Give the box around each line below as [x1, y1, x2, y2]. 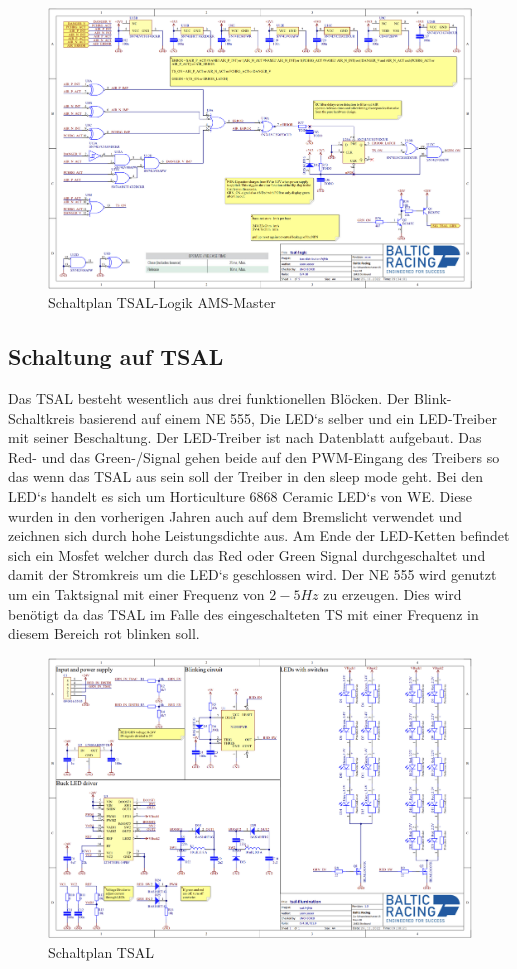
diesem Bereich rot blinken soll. [8, 623, 200, 644]
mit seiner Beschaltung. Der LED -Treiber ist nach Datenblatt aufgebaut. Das [8, 427, 482, 448]
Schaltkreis [8, 407, 75, 428]
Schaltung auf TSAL [8, 341, 224, 372]
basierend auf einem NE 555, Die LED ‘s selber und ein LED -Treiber [78, 407, 497, 428]
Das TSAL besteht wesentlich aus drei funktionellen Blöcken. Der [8, 387, 410, 408]
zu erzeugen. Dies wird [323, 583, 462, 604]
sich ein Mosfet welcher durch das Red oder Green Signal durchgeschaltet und [8, 544, 486, 565]
